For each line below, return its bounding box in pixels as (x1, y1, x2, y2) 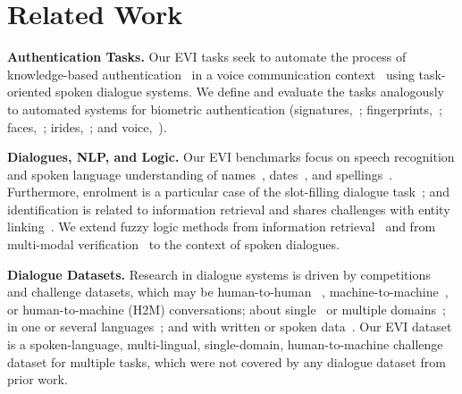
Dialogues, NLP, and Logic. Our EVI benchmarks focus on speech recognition (7, 147, 455, 166)
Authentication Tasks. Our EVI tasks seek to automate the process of (7, 47, 407, 66)
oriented (7, 82, 52, 101)
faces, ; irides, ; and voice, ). (7, 117, 167, 136)
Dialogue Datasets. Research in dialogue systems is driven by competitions (7, 264, 431, 283)
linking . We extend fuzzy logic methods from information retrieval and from (7, 217, 436, 236)
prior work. (7, 370, 68, 389)
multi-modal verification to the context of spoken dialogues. (7, 235, 340, 254)
